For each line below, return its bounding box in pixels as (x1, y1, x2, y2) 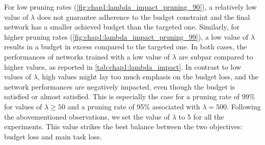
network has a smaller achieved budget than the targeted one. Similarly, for (4, 21, 240, 32)
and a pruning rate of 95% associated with (67, 101, 200, 111)
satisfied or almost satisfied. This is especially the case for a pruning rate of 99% (4, 91, 255, 102)
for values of (4, 101, 42, 111)
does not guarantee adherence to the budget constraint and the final (37, 11, 250, 22)
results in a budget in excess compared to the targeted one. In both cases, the (4, 41, 247, 52)
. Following (227, 101, 261, 111)
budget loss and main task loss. (4, 131, 102, 141)
